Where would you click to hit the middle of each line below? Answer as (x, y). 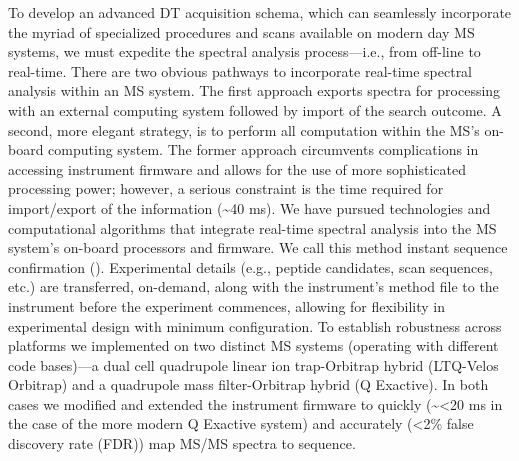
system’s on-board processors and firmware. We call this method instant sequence (258, 247)
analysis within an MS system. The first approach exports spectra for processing (254, 90)
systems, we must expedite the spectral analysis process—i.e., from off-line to (244, 51)
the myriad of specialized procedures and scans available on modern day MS (241, 31)
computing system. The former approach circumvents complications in (263, 149)
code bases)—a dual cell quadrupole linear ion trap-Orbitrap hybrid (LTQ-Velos (253, 364)
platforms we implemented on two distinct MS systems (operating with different (253, 345)
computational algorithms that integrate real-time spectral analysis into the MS (252, 227)
